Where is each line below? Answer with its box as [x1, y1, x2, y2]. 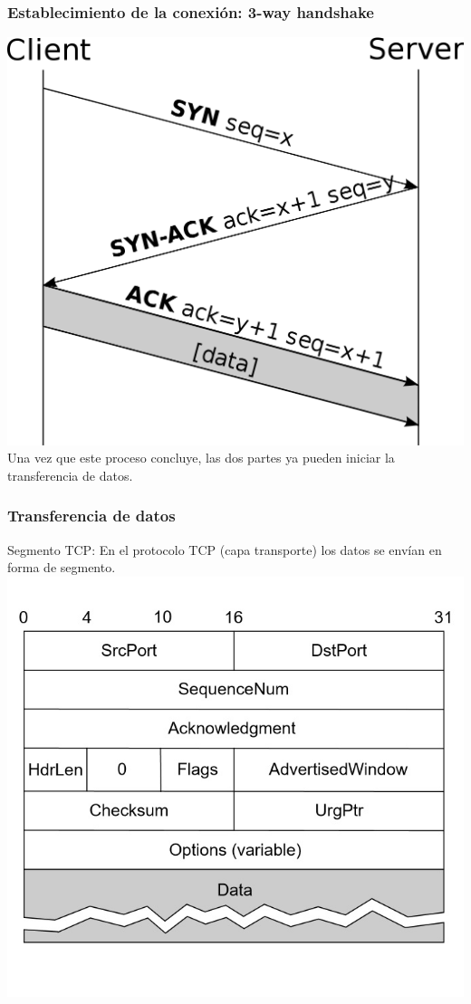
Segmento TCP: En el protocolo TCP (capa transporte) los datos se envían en [7, 540, 442, 559]
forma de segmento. [7, 558, 116, 577]
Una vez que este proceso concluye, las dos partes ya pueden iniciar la [7, 448, 395, 467]
